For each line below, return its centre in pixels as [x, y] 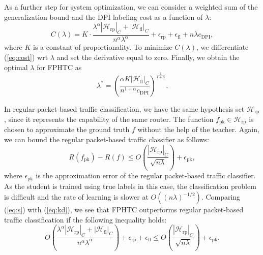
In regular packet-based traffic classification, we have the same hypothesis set [124, 108]
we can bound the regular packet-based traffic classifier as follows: [107, 139]
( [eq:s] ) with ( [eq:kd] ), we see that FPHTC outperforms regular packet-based [124, 210]
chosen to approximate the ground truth [67, 129]
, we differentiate [223, 47]
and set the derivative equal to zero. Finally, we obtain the [148, 57]
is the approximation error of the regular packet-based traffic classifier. [146, 176]
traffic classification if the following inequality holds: [85, 219]
